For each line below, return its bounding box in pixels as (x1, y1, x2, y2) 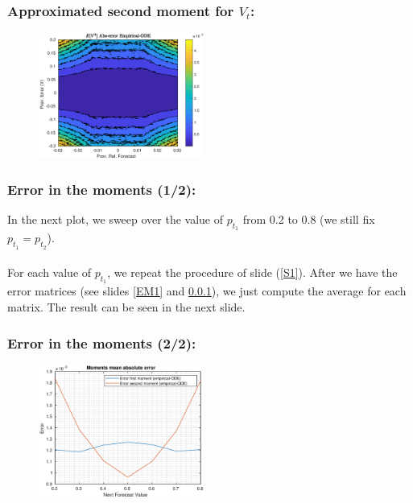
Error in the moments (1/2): (7, 179, 196, 199)
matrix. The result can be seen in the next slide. (7, 299, 246, 315)
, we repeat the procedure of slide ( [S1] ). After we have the (107, 264, 398, 281)
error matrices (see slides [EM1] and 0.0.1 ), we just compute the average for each (7, 282, 407, 299)
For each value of (7, 264, 92, 281)
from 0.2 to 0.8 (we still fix (242, 211, 375, 228)
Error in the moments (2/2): (7, 332, 196, 353)
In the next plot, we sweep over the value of (7, 211, 224, 228)
